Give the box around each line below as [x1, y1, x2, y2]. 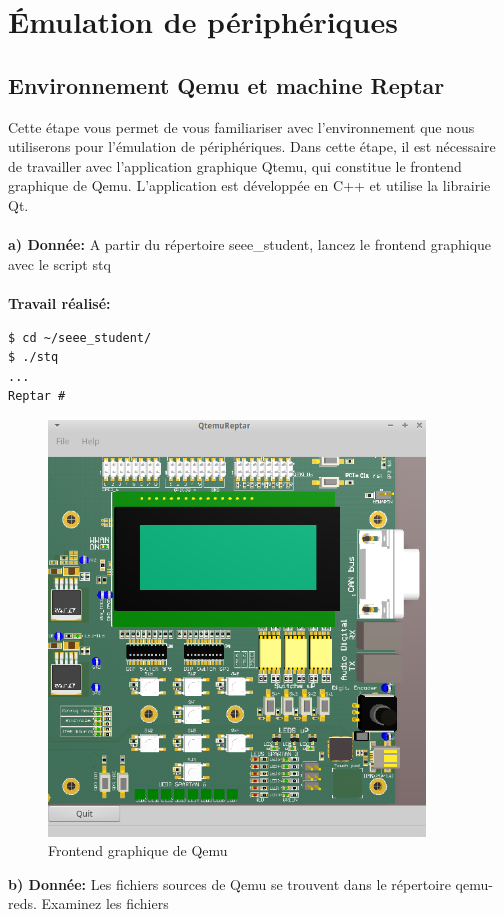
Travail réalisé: [8, 292, 111, 313]
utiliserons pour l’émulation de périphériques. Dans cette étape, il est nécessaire [8, 136, 496, 157]
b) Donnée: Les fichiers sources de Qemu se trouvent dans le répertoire [8, 873, 451, 894]
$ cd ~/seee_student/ [8, 330, 152, 345]
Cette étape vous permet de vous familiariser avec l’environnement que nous [8, 116, 475, 137]
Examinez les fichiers [41, 893, 169, 914]
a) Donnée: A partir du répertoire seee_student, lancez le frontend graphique [8, 234, 492, 255]
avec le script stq [8, 253, 111, 274]
